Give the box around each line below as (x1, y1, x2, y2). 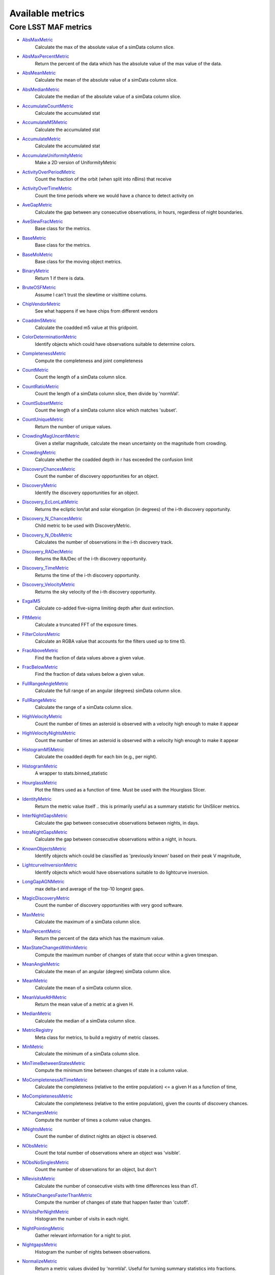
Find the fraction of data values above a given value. (35, 654, 145, 660)
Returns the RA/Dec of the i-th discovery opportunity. (35, 556, 147, 562)
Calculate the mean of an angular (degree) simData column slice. (35, 968, 172, 974)
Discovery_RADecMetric (22, 548, 73, 554)
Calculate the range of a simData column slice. (35, 704, 133, 710)
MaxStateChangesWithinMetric (22, 945, 88, 951)
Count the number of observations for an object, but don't (35, 1166, 157, 1172)
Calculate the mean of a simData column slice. (35, 985, 132, 991)
